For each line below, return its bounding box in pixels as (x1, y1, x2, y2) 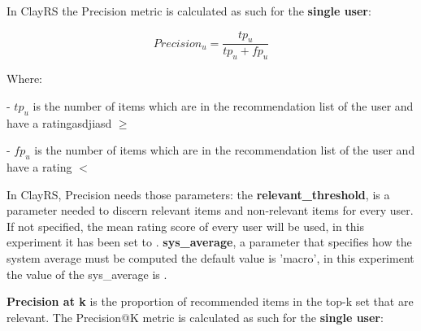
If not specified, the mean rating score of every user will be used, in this (7, 217, 364, 234)
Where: (7, 70, 42, 87)
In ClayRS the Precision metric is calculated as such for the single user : (7, 2, 371, 19)
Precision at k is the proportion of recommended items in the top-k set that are (7, 293, 414, 310)
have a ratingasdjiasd (7, 114, 112, 131)
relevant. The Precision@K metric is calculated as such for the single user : (7, 308, 384, 325)
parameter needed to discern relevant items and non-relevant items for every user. (7, 202, 414, 219)
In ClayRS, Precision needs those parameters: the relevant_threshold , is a (7, 185, 390, 203)
